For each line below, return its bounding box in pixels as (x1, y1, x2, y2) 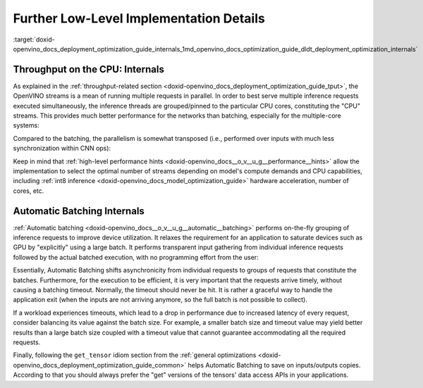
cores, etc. (13, 187, 44, 195)
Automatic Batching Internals (13, 205, 145, 217)
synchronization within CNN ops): (13, 144, 111, 153)
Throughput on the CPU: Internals (13, 63, 165, 75)
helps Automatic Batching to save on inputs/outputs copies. (188, 361, 361, 369)
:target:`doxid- (13, 35, 56, 44)
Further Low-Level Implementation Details (13, 11, 266, 26)
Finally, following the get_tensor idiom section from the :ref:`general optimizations (13, 351, 257, 359)
